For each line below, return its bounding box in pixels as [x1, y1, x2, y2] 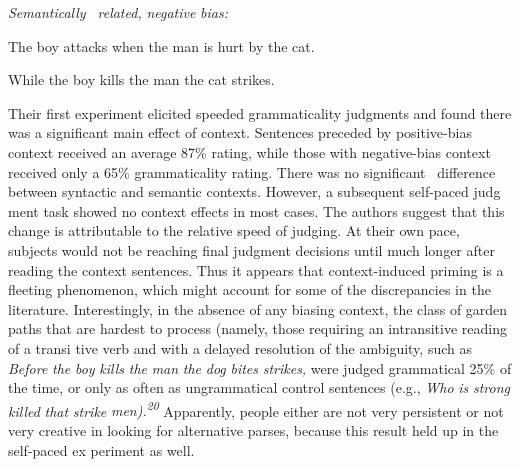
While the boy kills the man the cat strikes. [8, 69, 275, 90]
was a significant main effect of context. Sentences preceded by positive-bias [8, 122, 472, 143]
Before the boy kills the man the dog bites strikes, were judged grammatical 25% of [8, 357, 512, 378]
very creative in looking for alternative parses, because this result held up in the [8, 419, 499, 440]
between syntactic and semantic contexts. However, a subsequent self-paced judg [8, 181, 501, 202]
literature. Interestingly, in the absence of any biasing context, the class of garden [8, 298, 508, 319]
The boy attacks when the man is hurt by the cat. [8, 35, 315, 56]
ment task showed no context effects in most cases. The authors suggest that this [8, 200, 505, 221]
